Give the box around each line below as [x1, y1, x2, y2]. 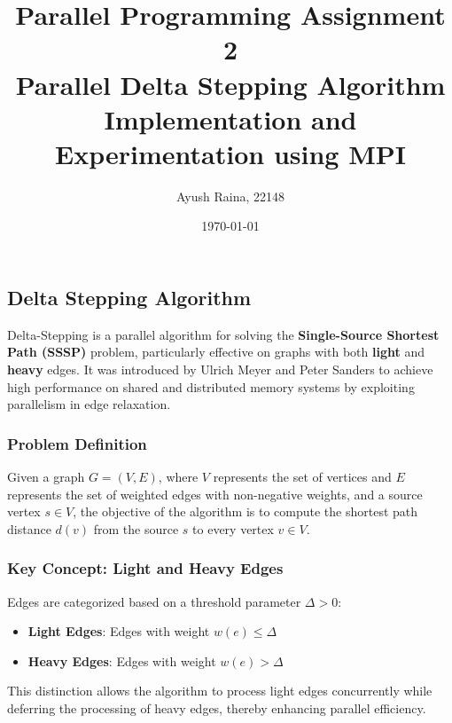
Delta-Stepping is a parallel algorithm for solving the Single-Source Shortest [7, 325, 440, 343]
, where [158, 468, 199, 486]
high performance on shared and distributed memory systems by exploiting [7, 377, 415, 396]
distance [7, 519, 51, 538]
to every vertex [192, 519, 274, 538]
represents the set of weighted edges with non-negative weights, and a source [7, 484, 423, 503]
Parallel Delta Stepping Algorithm [15, 66, 446, 102]
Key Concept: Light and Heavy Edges [7, 557, 284, 579]
